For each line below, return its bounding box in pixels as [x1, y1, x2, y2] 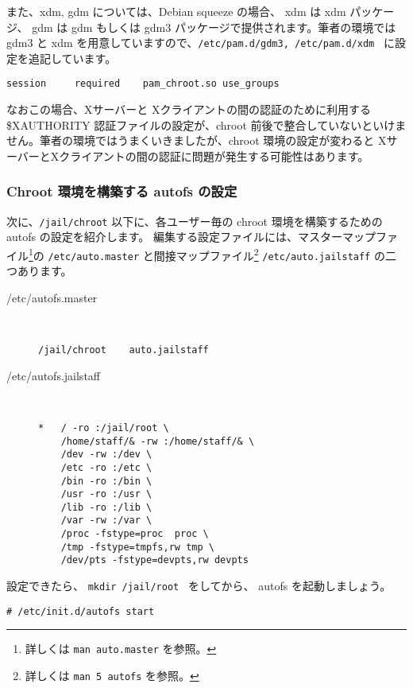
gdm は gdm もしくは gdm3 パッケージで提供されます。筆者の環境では [32, 18, 396, 35]
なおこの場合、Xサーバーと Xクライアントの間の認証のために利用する [6, 101, 371, 118]
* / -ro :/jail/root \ [38, 422, 169, 433]
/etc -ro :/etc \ [60, 461, 152, 473]
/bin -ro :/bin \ [60, 475, 152, 487]
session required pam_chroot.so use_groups [6, 78, 280, 90]
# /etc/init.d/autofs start [6, 605, 155, 617]
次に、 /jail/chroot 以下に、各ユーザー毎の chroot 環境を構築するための [6, 212, 383, 229]
